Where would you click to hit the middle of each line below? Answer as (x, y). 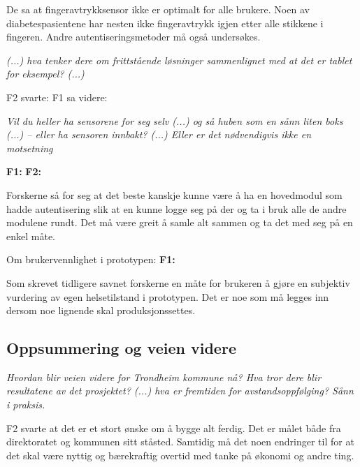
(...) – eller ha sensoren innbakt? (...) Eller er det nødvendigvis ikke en (159, 134)
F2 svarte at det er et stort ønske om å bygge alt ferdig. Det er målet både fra (174, 428)
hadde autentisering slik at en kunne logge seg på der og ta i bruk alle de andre (177, 208)
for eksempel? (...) (45, 74)
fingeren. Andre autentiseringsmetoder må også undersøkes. (134, 37)
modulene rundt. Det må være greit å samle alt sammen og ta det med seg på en (180, 222)
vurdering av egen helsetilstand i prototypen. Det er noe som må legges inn (168, 296)
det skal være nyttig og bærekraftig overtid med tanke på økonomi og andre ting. (180, 455)
